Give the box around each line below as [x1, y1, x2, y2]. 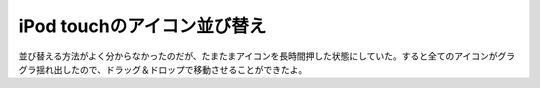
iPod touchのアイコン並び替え [18, 15, 267, 37]
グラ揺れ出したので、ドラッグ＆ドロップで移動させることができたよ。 [18, 63, 308, 75]
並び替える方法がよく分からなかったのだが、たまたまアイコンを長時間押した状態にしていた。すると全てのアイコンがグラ [18, 50, 515, 62]
